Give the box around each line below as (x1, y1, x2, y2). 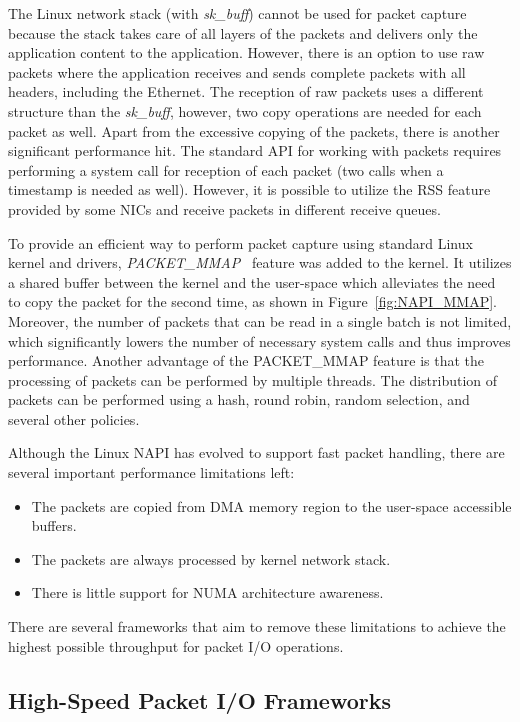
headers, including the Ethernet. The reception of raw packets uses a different (8, 81, 484, 102)
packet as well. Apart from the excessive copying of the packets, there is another (8, 120, 500, 141)
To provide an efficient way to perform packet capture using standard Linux (8, 232, 473, 253)
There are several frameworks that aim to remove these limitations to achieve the (8, 616, 506, 637)
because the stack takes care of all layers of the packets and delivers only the (8, 22, 478, 43)
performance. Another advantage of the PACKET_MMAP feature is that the (8, 350, 485, 371)
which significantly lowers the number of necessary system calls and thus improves (8, 330, 511, 351)
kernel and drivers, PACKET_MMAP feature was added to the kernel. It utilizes (8, 252, 512, 273)
